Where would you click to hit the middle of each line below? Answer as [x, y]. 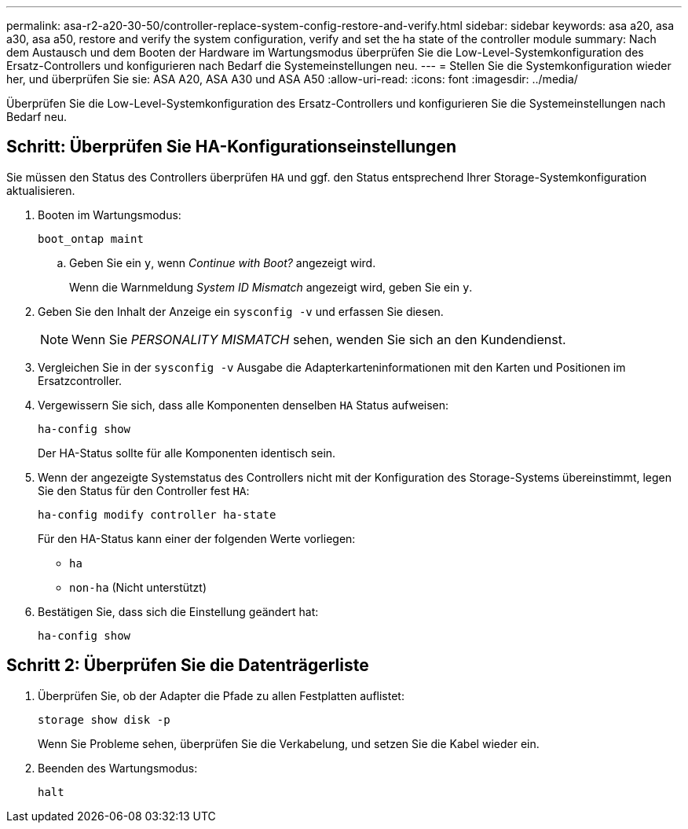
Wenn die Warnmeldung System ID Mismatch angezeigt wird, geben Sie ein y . [271, 287]
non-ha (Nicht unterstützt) [138, 587]
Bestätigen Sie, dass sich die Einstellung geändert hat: [178, 611]
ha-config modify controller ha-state [157, 514]
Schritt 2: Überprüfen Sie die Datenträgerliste [188, 666]
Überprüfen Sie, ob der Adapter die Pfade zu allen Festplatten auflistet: [221, 695]
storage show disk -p [104, 719]
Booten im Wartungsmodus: [110, 215]
